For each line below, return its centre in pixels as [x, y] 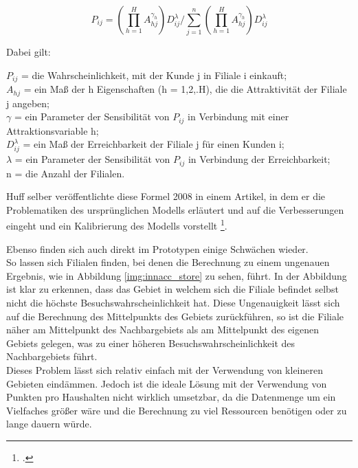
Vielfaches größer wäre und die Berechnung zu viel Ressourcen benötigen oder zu [177, 410]
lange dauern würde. [49, 424]
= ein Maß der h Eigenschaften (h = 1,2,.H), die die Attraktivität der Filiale [185, 89]
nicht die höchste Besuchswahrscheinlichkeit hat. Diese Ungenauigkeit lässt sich [173, 303]
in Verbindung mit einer [238, 116]
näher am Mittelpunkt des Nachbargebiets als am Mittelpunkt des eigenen [163, 330]
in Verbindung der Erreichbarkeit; [259, 159]
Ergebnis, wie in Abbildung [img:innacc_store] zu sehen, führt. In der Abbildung [177, 275]
